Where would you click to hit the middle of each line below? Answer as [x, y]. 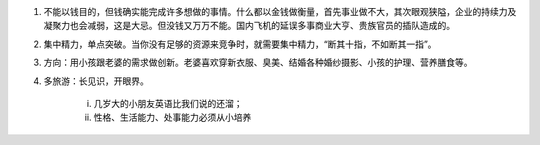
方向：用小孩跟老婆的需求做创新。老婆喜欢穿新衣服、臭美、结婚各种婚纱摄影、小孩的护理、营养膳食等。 [258, 62]
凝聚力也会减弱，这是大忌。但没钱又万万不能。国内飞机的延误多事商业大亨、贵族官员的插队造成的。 [249, 26]
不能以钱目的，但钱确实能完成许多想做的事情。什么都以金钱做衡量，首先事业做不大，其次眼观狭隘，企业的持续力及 [280, 11]
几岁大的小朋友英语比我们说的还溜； [168, 103]
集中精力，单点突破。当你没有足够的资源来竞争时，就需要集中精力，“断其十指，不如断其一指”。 [240, 44]
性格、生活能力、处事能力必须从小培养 [172, 117]
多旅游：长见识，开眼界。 [96, 81]
